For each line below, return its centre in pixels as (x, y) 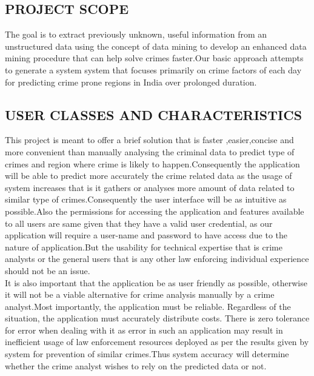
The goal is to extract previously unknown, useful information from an (136, 34)
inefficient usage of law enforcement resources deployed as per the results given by (157, 342)
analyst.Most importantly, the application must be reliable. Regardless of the (148, 306)
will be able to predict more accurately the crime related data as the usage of (149, 176)
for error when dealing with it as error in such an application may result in (144, 330)
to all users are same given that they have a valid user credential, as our (139, 223)
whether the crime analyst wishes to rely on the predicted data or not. (136, 365)
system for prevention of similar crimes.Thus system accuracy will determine (147, 354)
